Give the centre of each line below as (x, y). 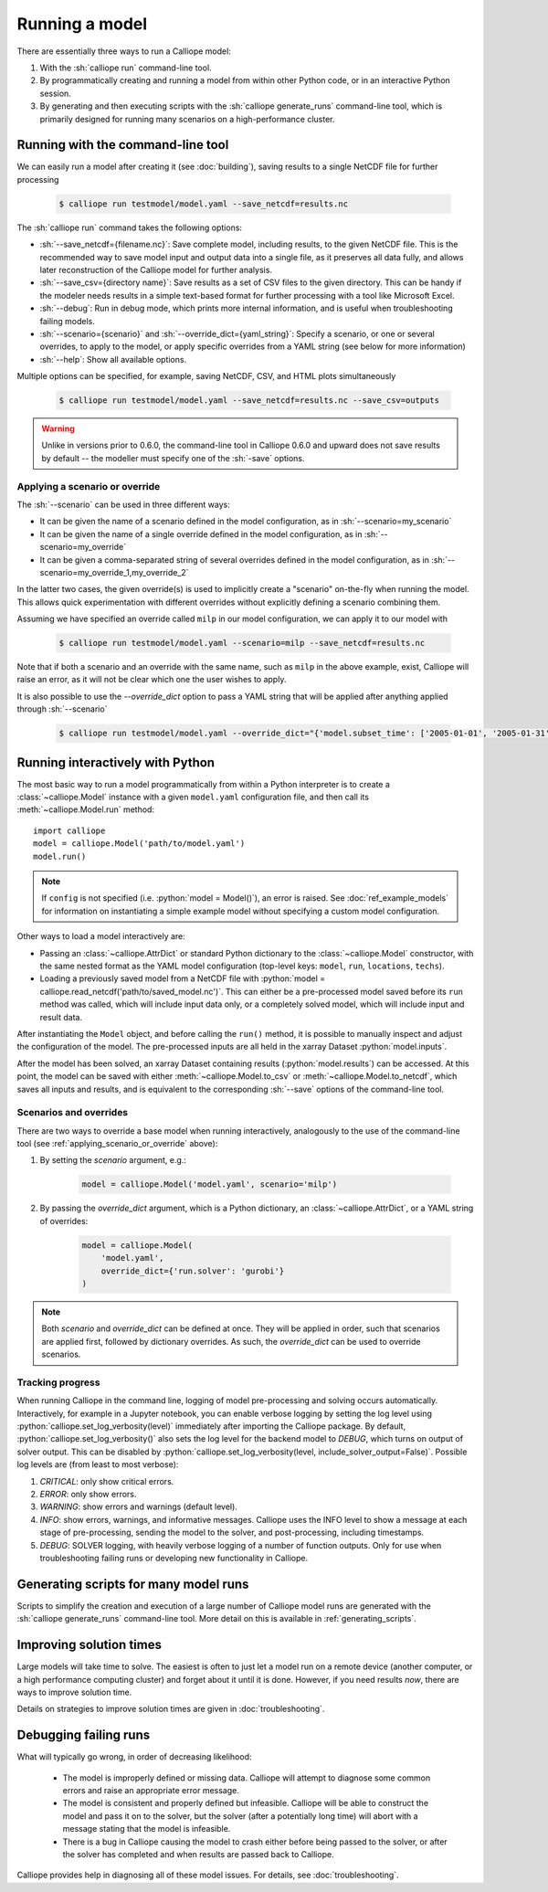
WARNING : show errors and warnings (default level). (138, 1506)
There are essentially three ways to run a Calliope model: (124, 51)
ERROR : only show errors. (88, 1494)
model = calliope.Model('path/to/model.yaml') (139, 844)
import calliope (69, 830)
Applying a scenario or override (89, 486)
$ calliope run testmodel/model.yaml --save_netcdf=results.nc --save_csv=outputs (249, 401)
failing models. (67, 321)
